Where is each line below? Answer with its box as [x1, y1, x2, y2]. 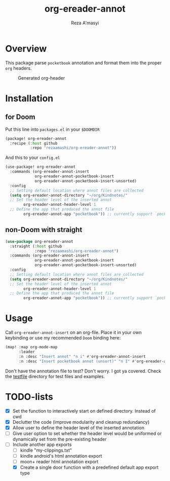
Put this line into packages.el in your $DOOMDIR [5, 126, 100, 132]
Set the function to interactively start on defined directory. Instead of [12, 408, 156, 414]
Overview [5, 43, 47, 54]
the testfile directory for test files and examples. [5, 373, 105, 379]
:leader [18, 349, 35, 354]
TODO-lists [5, 391, 53, 402]
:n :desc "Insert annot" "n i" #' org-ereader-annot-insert [18, 354, 146, 359]
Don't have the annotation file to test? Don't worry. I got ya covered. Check [5, 368, 161, 374]
